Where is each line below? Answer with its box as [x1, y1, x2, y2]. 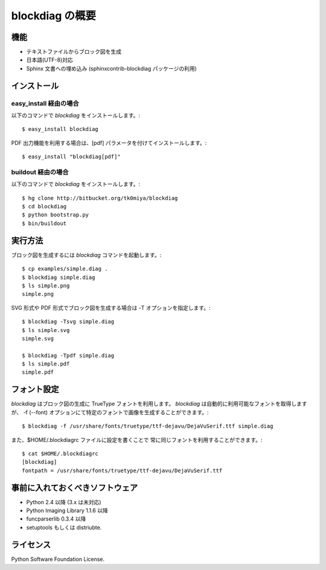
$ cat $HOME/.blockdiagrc [22, 450, 99, 457]
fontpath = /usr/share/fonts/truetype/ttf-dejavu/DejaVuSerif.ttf [22, 467, 223, 474]
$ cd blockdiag [22, 203, 67, 210]
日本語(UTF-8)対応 [26, 56, 74, 63]
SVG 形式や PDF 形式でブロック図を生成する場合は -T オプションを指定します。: [11, 304, 211, 311]
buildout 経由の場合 [11, 168, 69, 176]
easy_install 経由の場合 [11, 99, 80, 107]
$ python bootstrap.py [22, 211, 89, 219]
